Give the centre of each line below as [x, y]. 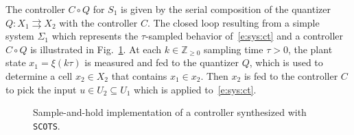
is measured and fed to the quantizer [162, 62]
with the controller [98, 22]
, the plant [310, 49]
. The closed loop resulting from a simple [233, 22]
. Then [214, 75]
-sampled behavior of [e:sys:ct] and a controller [244, 36]
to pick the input [41, 89]
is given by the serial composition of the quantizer [226, 9]
